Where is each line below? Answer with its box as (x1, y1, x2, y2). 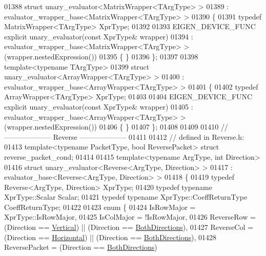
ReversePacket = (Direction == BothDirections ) (4, 242, 157, 252)
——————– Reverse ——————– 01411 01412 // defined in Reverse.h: (4, 131, 244, 142)
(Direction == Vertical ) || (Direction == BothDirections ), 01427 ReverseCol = (4, 222, 253, 232)
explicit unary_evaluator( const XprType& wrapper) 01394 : (4, 31, 193, 41)
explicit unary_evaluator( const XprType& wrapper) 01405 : (4, 101, 193, 112)
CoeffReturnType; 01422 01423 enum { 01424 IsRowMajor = (4, 201, 196, 212)
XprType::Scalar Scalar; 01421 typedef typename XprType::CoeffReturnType (4, 191, 248, 202)
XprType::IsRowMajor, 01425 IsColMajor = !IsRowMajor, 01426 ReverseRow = (4, 211, 256, 222)
